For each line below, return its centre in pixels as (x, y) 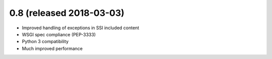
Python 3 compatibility (45, 42)
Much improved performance (52, 48)
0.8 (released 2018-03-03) (67, 13)
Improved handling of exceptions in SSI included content (81, 28)
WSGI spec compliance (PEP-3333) (59, 34)
